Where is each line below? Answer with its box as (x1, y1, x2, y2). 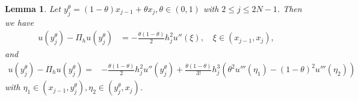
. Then (277, 2, 302, 14)
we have (5, 16, 34, 28)
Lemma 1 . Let (5, 2, 61, 14)
